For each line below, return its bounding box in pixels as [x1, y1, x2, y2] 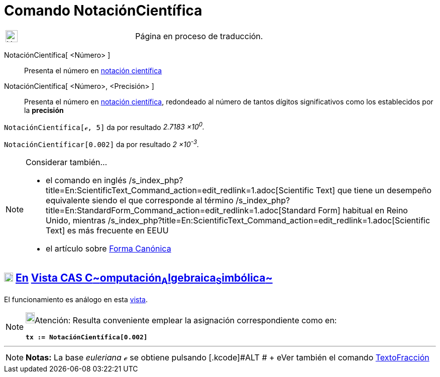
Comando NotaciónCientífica [4, 2, 202, 19]
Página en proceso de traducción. [135, 31, 263, 41]
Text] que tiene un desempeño [316, 185, 432, 196]
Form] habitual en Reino [318, 205, 408, 216]
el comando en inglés [46, 175, 127, 186]
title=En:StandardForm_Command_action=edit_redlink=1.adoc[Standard [46, 205, 316, 216]
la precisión [24, 105, 64, 114]
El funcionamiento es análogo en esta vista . [4, 295, 148, 304]
